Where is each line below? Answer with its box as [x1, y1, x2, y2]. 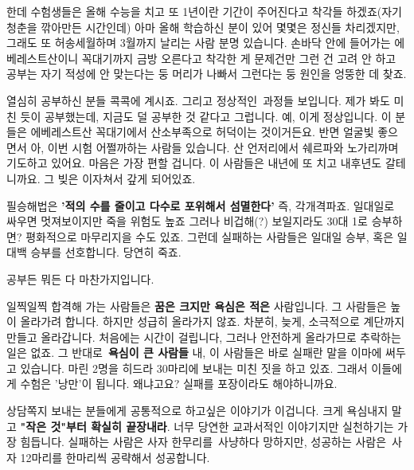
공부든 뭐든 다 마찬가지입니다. [6, 270, 154, 287]
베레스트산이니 [6, 49, 79, 66]
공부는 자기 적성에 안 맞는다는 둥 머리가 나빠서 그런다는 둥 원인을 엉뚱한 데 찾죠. [6, 65, 407, 82]
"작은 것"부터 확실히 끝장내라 [20, 417, 167, 434]
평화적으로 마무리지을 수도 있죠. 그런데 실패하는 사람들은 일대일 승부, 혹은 [25, 228, 394, 245]
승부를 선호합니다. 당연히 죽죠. [30, 244, 182, 260]
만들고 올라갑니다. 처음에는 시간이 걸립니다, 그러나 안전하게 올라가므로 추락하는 [6, 328, 401, 345]
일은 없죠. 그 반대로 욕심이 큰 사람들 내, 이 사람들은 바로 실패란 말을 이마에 [6, 344, 382, 361]
